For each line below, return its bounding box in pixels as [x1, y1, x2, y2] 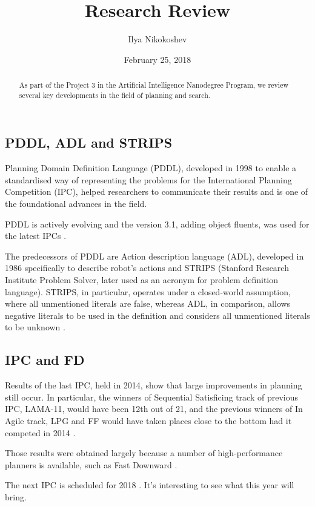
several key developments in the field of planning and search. [19, 90, 211, 100]
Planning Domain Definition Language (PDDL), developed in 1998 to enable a [5, 162, 297, 174]
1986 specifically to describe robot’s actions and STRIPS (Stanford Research [5, 261, 289, 274]
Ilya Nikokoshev [128, 33, 187, 45]
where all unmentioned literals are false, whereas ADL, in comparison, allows [5, 297, 291, 310]
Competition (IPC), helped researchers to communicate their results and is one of [5, 185, 308, 198]
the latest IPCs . [5, 229, 67, 242]
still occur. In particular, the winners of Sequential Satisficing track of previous [5, 390, 298, 403]
